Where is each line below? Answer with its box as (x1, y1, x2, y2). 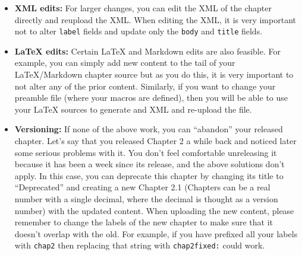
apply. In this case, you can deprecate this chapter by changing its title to (14, 169, 284, 181)
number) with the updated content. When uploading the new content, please (14, 204, 294, 216)
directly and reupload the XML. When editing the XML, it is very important (14, 13, 296, 26)
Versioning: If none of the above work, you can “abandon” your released (14, 123, 283, 135)
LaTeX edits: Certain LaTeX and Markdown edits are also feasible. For (14, 44, 281, 57)
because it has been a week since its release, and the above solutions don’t (14, 158, 285, 170)
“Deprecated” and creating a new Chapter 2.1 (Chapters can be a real (14, 181, 270, 193)
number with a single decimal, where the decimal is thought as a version (14, 192, 278, 205)
